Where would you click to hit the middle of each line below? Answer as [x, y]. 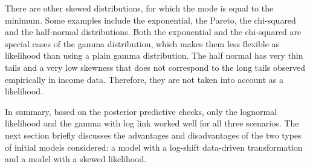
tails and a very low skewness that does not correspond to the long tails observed [155, 67]
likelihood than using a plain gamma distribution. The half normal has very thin [154, 55]
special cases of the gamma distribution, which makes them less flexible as [142, 43]
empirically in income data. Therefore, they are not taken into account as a [144, 79]
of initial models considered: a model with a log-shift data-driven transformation [154, 147]
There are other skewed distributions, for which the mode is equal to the [139, 8]
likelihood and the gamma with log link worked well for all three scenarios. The [152, 123]
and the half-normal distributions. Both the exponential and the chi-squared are [153, 32]
